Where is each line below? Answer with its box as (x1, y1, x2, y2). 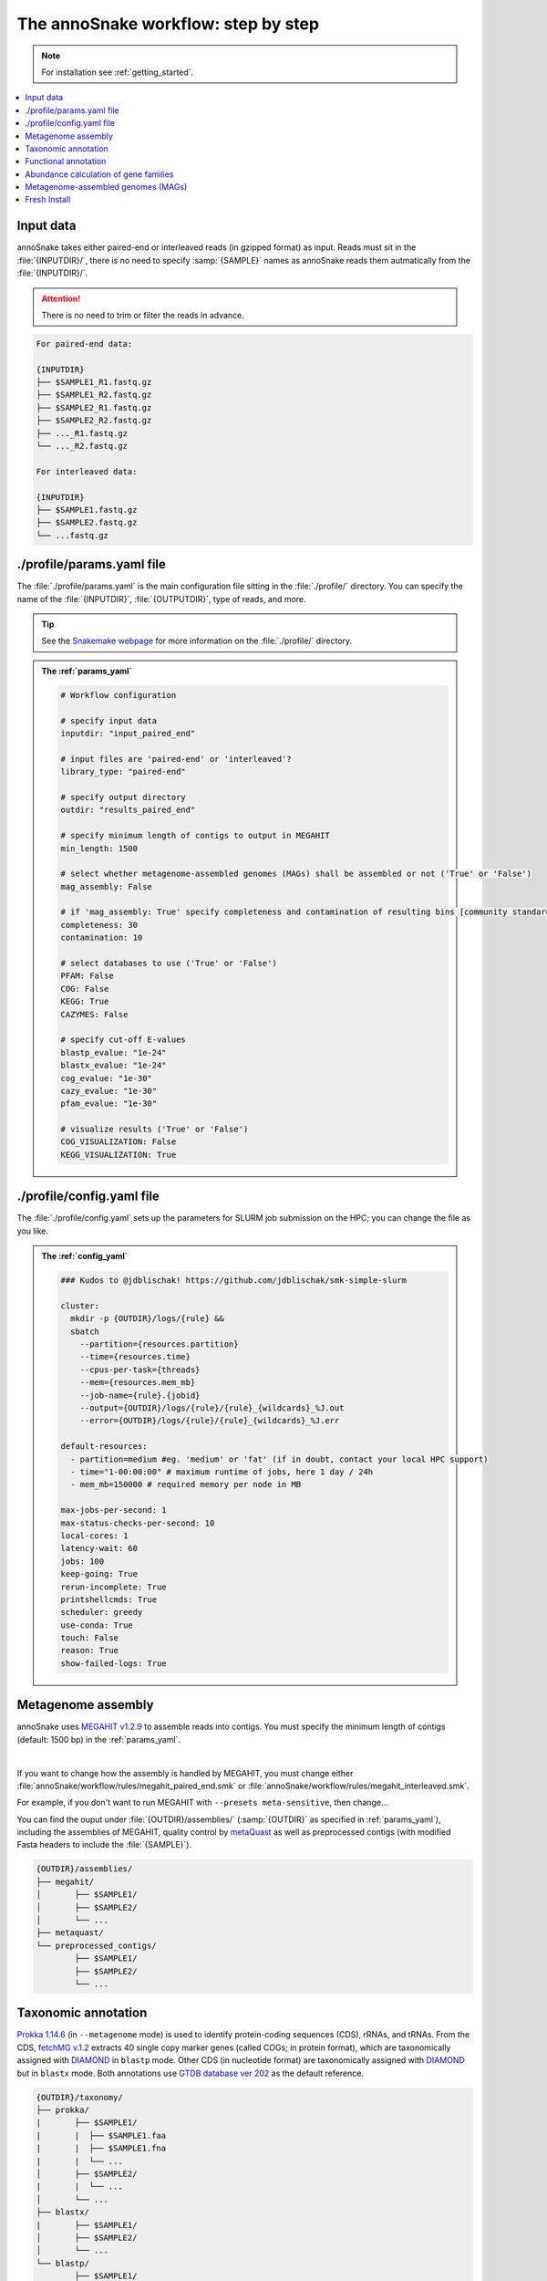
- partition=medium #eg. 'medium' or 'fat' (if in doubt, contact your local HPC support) (69, 1453, 489, 1464)
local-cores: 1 (60, 1530, 129, 1541)
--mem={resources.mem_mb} (79, 1378, 196, 1388)
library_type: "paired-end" (60, 766, 186, 777)
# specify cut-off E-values (60, 1035, 186, 1045)
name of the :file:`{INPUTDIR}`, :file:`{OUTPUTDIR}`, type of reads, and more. (16, 593, 306, 604)
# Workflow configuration (60, 690, 177, 700)
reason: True (60, 1645, 119, 1656)
